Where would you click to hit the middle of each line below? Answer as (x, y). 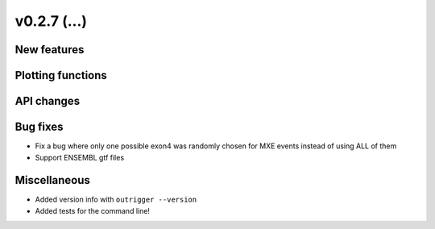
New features (50, 50)
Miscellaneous (52, 180)
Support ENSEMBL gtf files (80, 157)
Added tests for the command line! (93, 210)
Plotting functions (61, 75)
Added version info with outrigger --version (116, 200)
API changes (48, 101)
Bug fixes (39, 127)
